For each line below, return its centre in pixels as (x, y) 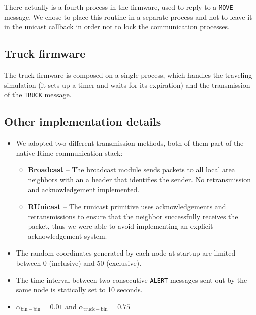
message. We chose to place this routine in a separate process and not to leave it (128, 16)
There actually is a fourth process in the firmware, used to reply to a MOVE (119, 7)
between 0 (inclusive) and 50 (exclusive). (79, 263)
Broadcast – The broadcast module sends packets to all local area (132, 170)
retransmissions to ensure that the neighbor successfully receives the (133, 216)
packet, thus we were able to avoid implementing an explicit (120, 226)
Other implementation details (83, 122)
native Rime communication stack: (69, 152)
